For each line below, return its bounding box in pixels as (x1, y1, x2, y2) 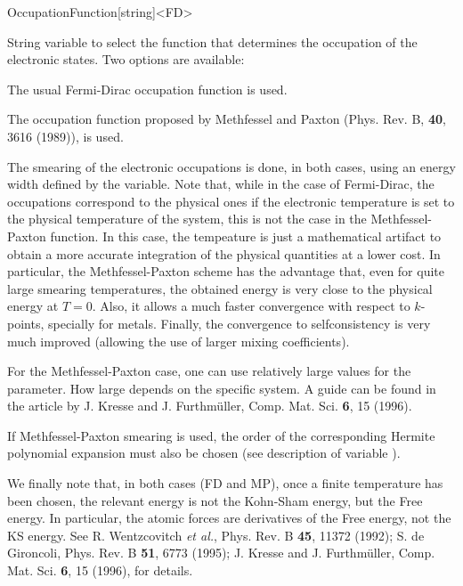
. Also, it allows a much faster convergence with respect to (92, 297, 410, 315)
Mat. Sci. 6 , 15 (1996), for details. (7, 561, 193, 580)
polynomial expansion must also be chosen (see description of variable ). (7, 444, 401, 462)
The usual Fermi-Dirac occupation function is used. (7, 79, 288, 98)
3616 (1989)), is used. (7, 126, 124, 145)
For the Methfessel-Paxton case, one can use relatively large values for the (7, 362, 411, 380)
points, (7, 313, 45, 332)
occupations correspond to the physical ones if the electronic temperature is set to (7, 191, 455, 210)
